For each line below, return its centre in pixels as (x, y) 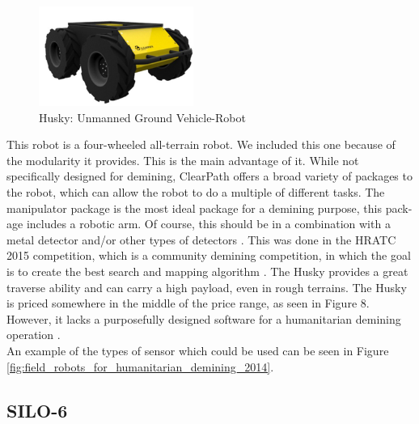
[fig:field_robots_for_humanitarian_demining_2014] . (140, 366)
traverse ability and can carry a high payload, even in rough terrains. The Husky (207, 287)
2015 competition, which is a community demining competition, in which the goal (209, 255)
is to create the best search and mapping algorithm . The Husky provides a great (207, 271)
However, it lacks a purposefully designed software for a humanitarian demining (204, 318)
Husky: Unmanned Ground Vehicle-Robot (142, 117)
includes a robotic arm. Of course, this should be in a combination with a (208, 224)
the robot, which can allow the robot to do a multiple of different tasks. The (196, 192)
